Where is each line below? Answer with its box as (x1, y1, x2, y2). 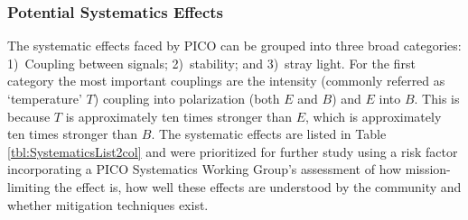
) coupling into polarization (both (93, 89, 280, 107)
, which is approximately (305, 106, 442, 125)
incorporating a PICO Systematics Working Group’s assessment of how (7, 160, 402, 179)
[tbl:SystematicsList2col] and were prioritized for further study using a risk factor (7, 142, 458, 160)
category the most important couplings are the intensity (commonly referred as (7, 71, 445, 90)
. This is (414, 89, 460, 107)
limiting (7, 177, 51, 196)
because (7, 106, 51, 125)
